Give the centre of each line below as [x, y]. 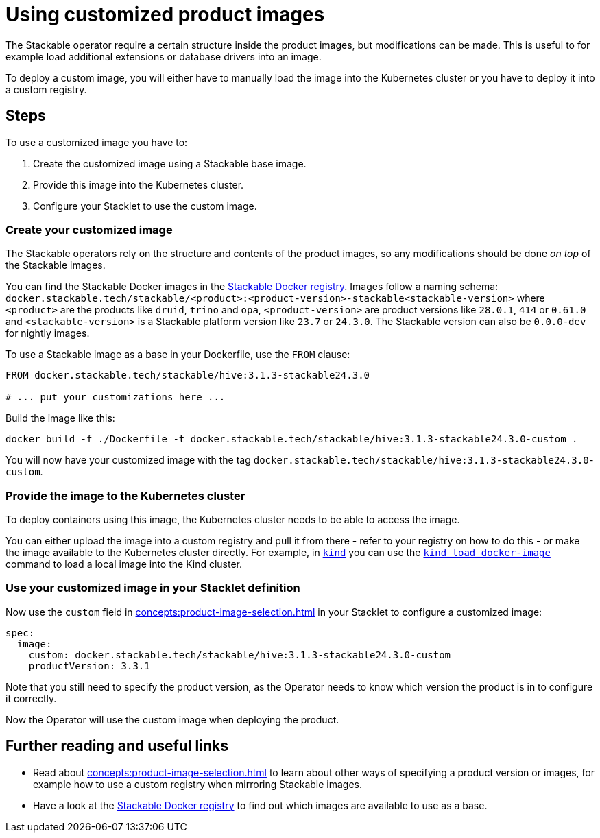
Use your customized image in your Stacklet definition [153, 588]
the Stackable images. [56, 265]
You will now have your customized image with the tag [128, 460]
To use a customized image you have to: [97, 142]
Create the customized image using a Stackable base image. [170, 163]
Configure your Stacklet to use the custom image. [145, 206]
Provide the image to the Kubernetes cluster [125, 495]
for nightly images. [48, 333]
